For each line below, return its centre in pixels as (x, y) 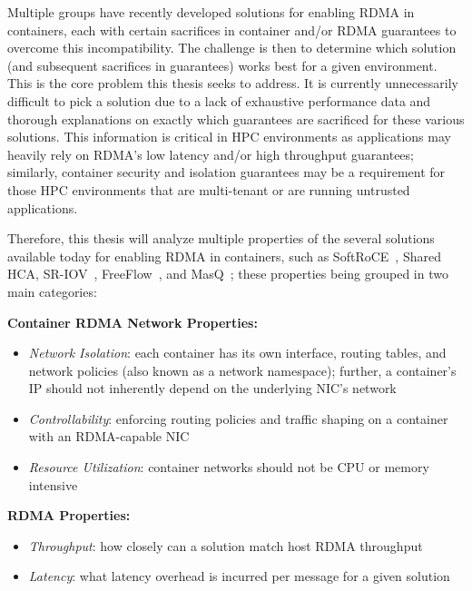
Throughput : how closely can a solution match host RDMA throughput (226, 545)
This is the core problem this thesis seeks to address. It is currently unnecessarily (233, 83)
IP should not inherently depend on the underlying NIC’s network (212, 388)
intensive (53, 484)
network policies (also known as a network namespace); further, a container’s (242, 370)
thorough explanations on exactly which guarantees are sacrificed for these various (236, 118)
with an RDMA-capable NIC (109, 436)
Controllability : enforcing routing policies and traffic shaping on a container (238, 418)
